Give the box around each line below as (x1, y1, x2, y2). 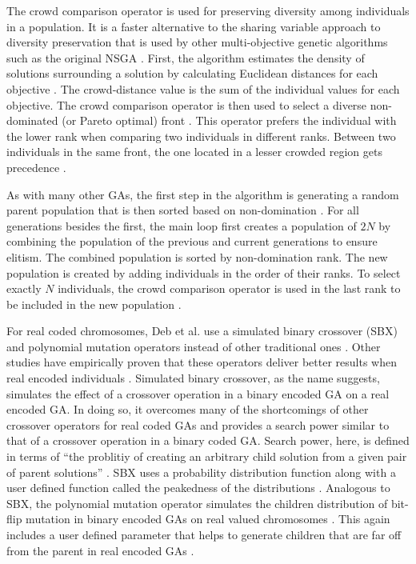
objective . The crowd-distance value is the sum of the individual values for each (6, 80, 400, 97)
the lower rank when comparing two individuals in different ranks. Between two (6, 127, 396, 144)
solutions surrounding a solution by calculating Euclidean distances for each (6, 65, 378, 82)
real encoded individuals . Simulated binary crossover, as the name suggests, (6, 370, 380, 386)
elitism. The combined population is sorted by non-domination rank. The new (6, 248, 388, 265)
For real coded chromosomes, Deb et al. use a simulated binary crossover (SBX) (6, 322, 398, 339)
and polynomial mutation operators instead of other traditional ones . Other (6, 338, 381, 354)
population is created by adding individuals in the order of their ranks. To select (6, 264, 401, 281)
